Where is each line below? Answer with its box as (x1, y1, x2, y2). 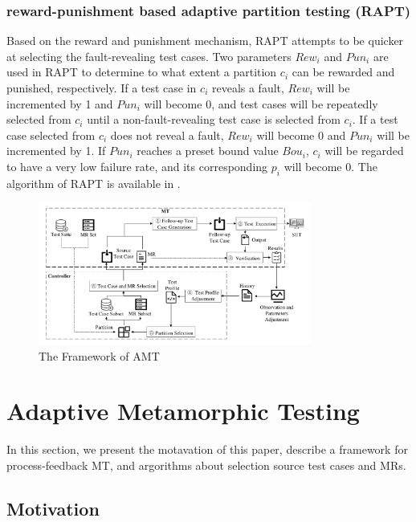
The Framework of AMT (39, 347, 160, 364)
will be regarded (324, 142, 404, 159)
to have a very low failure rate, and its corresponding (6, 157, 268, 174)
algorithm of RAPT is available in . (6, 174, 181, 191)
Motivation (6, 495, 100, 520)
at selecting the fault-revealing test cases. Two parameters (6, 47, 292, 64)
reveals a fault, (211, 80, 284, 96)
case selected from (6, 126, 96, 143)
